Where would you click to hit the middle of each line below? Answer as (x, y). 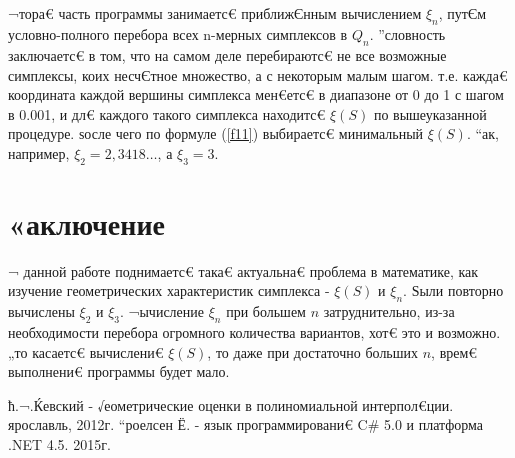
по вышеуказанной (430, 113)
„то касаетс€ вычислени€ (86, 351)
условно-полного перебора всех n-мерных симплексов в (178, 34)
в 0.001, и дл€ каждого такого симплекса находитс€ (167, 113)
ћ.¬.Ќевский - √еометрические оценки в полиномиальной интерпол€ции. (231, 404)
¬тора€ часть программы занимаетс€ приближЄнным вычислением (215, 13)
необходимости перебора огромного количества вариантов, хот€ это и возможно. (254, 332)
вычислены (41, 311)
